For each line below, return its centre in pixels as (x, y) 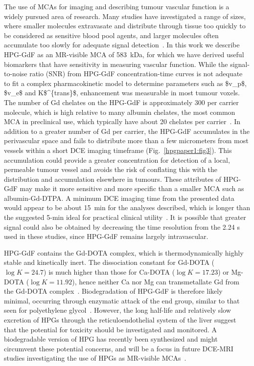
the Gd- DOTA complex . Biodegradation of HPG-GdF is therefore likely (113, 291)
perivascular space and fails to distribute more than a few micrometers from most (126, 140)
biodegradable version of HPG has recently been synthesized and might (111, 339)
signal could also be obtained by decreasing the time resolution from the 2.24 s (122, 226)
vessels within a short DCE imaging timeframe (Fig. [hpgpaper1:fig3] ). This (118, 150)
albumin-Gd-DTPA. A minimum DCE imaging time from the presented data (119, 198)
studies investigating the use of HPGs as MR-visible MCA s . (95, 358)
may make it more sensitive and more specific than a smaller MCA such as (132, 188)
